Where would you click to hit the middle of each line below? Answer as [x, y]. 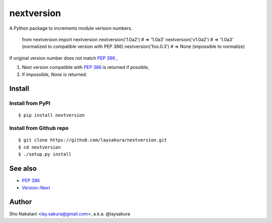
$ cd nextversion [40, 147]
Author [21, 202]
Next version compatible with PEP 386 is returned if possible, [86, 67]
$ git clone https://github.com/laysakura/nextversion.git [93, 140]
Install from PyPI [30, 103]
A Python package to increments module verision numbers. [71, 28]
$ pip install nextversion [52, 115]
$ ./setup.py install [45, 154]
